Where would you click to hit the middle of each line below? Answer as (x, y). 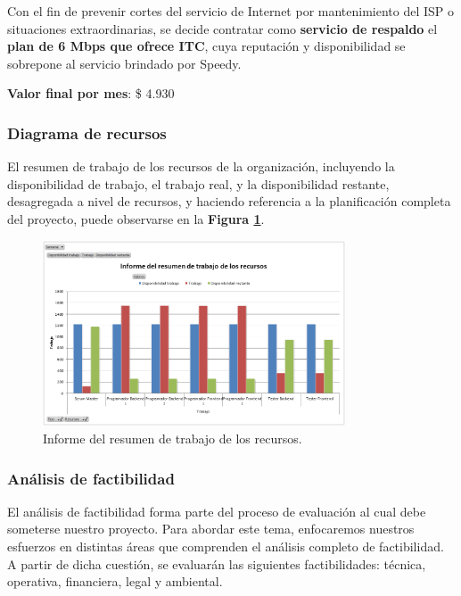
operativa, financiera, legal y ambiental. (115, 581)
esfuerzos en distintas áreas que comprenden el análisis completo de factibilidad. (226, 546)
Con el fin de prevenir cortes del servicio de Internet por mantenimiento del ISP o (231, 11)
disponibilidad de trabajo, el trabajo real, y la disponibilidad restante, (198, 183)
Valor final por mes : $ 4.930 (91, 93)
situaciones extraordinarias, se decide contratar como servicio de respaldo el (222, 28)
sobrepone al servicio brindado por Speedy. (124, 63)
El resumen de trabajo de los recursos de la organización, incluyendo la (201, 166)
